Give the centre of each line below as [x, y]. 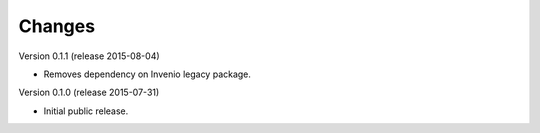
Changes [56, 26]
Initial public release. [86, 111]
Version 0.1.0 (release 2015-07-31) [89, 92]
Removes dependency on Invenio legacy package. [147, 74]
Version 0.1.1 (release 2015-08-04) [89, 56]
